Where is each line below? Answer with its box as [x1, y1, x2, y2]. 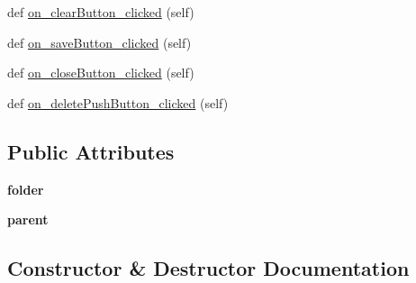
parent [7, 210, 49, 229]
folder [7, 179, 44, 198]
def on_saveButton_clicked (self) [7, 32, 192, 51]
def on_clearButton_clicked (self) [7, 3, 194, 21]
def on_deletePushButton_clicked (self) [7, 93, 229, 112]
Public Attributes [7, 137, 175, 165]
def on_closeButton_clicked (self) [7, 63, 194, 82]
